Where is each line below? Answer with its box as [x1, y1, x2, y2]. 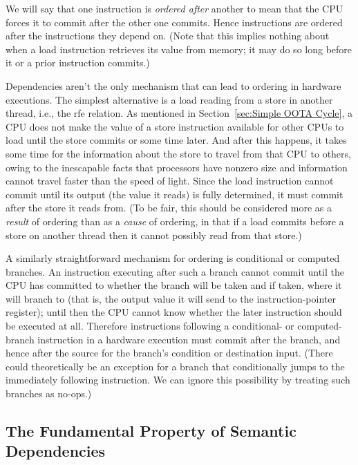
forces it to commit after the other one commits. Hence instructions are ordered [6, 15, 343, 29]
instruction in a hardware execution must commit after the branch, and [37, 332, 341, 346]
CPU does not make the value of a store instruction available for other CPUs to [6, 119, 344, 133]
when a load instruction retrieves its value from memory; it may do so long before [6, 41, 352, 56]
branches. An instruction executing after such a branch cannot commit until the [6, 264, 345, 278]
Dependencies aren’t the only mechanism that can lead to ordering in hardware [6, 78, 341, 93]
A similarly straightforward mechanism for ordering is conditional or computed [6, 251, 340, 265]
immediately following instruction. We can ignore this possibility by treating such [6, 372, 350, 387]
